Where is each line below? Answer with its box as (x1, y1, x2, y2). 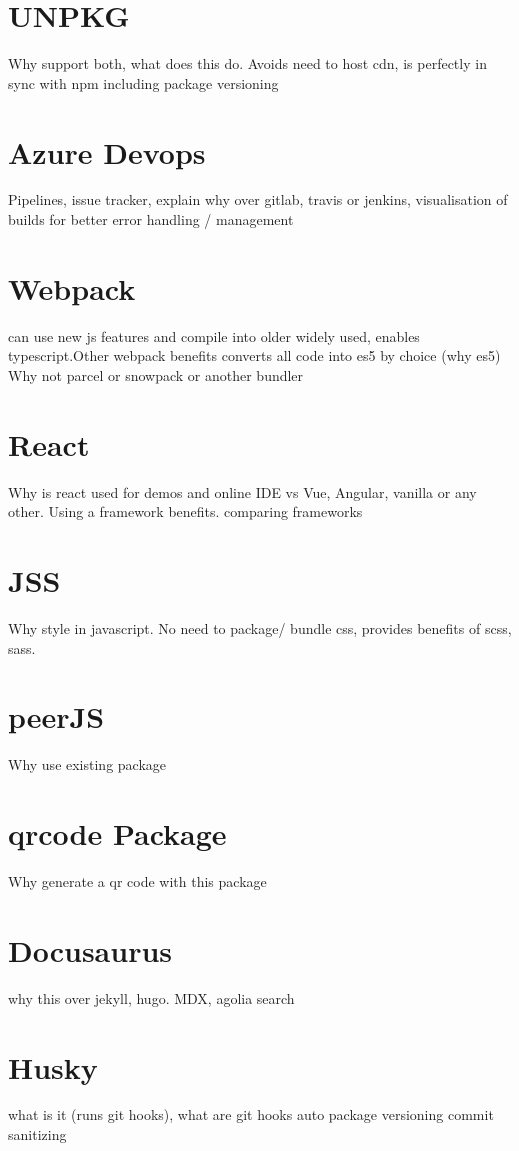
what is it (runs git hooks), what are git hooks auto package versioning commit (8, 1104, 494, 1125)
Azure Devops (8, 131, 206, 172)
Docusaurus (8, 929, 173, 970)
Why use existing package (8, 754, 167, 775)
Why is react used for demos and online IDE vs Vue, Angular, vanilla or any (8, 481, 477, 502)
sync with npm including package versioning (8, 72, 279, 93)
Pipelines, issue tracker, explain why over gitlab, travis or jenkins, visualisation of (8, 189, 508, 210)
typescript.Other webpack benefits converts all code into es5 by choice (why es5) (8, 345, 501, 366)
